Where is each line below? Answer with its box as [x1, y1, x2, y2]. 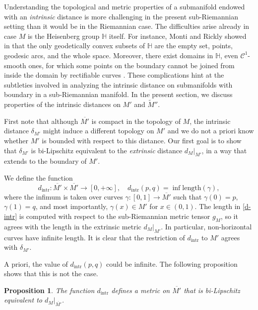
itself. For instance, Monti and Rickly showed [109, 30, 247, 41]
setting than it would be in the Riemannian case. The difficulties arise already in [4, 21, 250, 31]
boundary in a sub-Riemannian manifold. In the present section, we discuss [4, 89, 233, 100]
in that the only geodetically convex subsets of [4, 40, 145, 51]
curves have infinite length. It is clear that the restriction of [4, 232, 185, 242]
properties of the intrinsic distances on [4, 99, 121, 109]
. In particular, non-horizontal [161, 221, 252, 231]
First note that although [4, 115, 78, 126]
